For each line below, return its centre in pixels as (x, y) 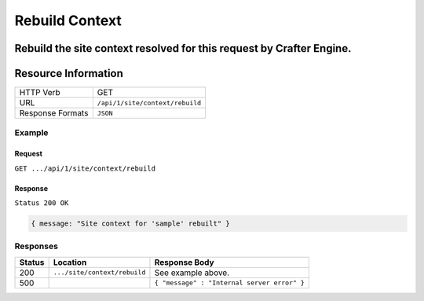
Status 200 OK (42, 203)
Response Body (185, 262)
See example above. (192, 273)
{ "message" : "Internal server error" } (230, 283)
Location (70, 262)
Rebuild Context (68, 20)
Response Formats (54, 113)
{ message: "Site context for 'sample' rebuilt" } (131, 224)
